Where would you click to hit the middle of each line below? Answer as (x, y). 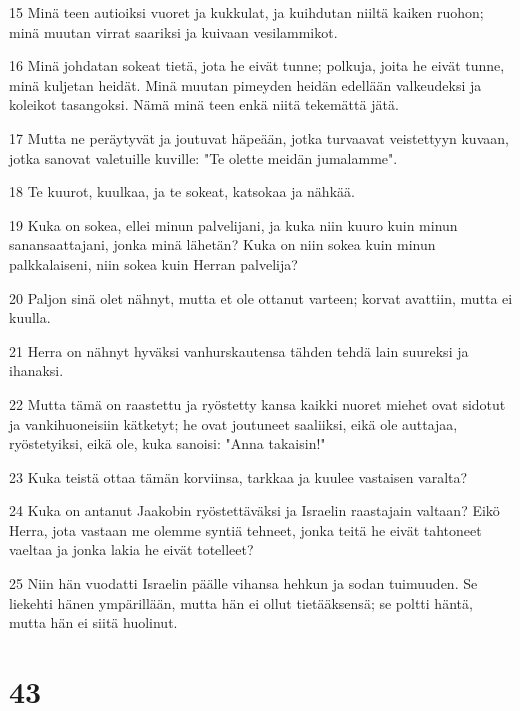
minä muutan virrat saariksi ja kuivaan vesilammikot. (173, 31)
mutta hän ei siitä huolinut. (93, 622)
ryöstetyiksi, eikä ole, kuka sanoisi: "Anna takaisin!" (167, 443)
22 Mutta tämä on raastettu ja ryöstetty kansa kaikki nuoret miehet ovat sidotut (257, 403)
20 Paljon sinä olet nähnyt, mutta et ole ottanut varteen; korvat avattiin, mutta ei (261, 297)
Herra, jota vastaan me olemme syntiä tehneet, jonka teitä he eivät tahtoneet (245, 529)
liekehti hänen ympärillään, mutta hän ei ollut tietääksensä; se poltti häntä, (241, 602)
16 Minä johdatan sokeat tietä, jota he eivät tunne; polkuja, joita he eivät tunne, (257, 65)
